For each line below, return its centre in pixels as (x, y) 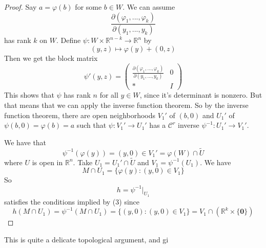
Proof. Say (21, 7)
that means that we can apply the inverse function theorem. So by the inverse (126, 105)
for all (109, 95)
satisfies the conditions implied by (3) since (72, 201)
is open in (47, 162)
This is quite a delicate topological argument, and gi (86, 239)
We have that (25, 142)
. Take (83, 162)
